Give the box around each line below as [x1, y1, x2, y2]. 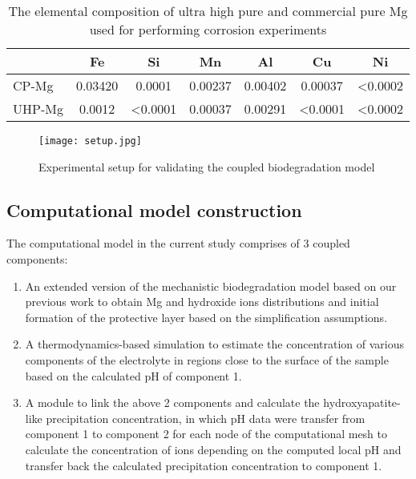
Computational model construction [6, 197, 302, 222]
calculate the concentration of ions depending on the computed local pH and [25, 441, 402, 457]
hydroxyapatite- [323, 394, 401, 411]
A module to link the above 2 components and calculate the [25, 394, 320, 411]
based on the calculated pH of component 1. [25, 367, 242, 384]
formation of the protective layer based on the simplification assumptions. [25, 308, 388, 325]
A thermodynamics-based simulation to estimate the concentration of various [25, 336, 405, 352]
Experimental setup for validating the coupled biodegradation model [38, 158, 375, 175]
